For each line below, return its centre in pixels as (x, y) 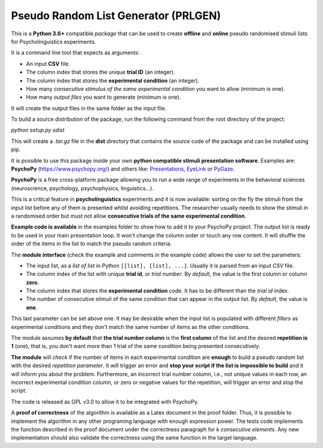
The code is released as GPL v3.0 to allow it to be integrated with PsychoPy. (105, 401)
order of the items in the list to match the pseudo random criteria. (92, 244)
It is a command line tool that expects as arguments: (75, 53)
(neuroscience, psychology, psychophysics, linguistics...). (82, 188)
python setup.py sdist (38, 130)
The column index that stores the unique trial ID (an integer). (100, 72)
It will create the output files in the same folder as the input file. (89, 108)
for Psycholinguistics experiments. (54, 41)
